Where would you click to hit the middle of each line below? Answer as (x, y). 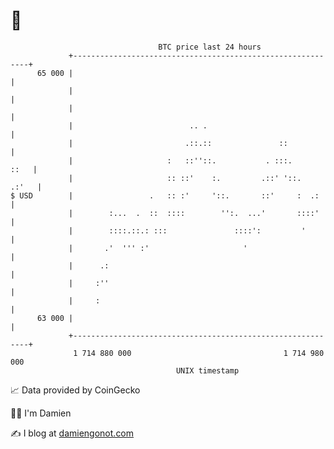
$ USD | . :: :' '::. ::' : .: (165, 195)
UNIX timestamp (207, 370)
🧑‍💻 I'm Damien (41, 413)
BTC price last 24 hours (210, 47)
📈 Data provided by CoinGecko (75, 390)
